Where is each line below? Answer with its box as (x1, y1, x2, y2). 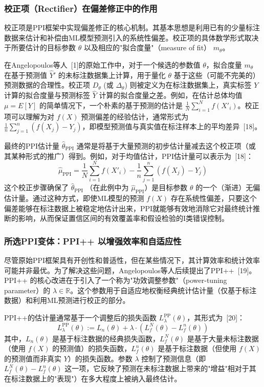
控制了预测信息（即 (141, 353, 206, 363)
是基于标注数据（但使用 (158, 343, 237, 354)
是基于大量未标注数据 (187, 333, 259, 343)
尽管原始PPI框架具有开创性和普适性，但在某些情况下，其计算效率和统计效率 (4, 255, 260, 266)
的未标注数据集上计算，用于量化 (58, 69, 166, 80)
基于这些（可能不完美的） (173, 69, 260, 80)
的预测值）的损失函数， (52, 343, 131, 354)
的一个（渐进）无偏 (195, 182, 260, 193)
